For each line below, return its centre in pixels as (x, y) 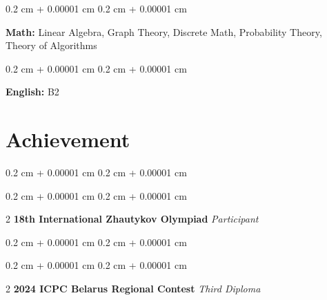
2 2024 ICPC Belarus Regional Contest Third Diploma (133, 289)
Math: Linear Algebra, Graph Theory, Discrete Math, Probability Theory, (164, 31)
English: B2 (32, 92)
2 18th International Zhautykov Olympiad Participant (132, 219)
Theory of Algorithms (51, 45)
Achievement (68, 139)
